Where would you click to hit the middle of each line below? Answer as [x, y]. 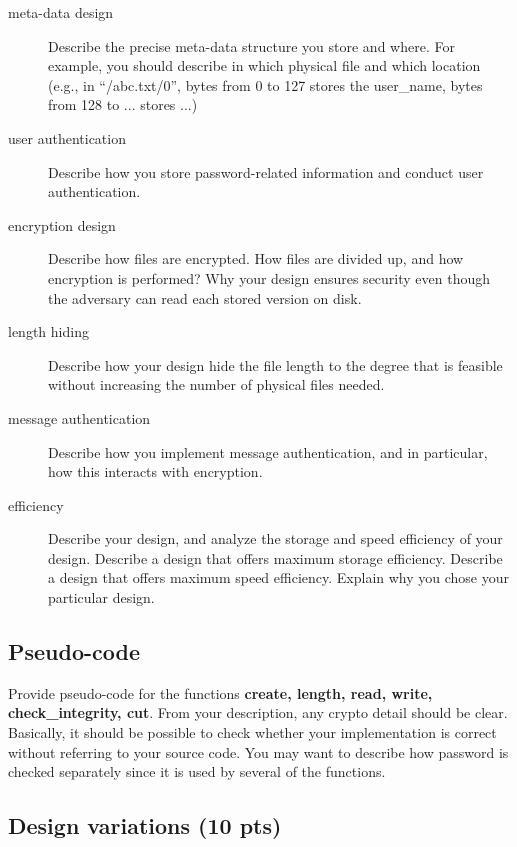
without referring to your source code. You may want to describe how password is [258, 751]
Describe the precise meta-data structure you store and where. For [251, 45]
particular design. [101, 597]
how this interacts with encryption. [155, 471]
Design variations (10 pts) [145, 825]
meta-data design [61, 12]
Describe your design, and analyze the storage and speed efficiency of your [275, 538]
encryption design [62, 224]
